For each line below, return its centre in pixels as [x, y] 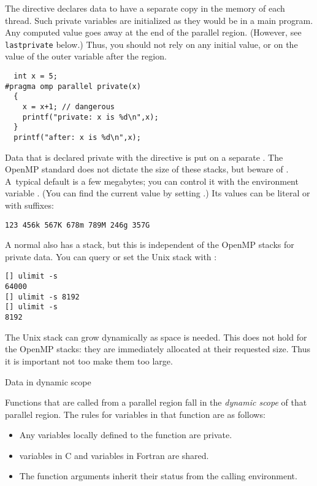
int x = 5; [36, 76]
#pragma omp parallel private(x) [73, 86]
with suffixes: [29, 205]
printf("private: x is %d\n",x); [90, 117]
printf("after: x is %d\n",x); [77, 137]
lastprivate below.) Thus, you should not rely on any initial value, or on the [151, 44]
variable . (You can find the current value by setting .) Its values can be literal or [158, 193]
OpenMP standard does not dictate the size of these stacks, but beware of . [147, 169]
